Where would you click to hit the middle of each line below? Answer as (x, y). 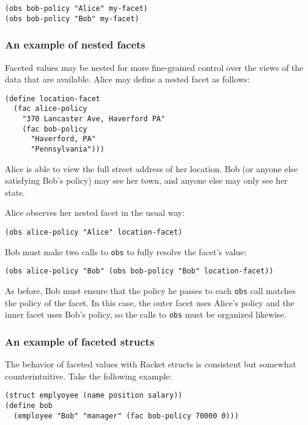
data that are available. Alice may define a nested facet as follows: (127, 79)
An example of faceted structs (80, 341)
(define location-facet (53, 99)
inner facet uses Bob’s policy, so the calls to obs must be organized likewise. (146, 314)
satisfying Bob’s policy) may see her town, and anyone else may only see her (146, 180)
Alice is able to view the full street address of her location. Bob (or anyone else (152, 168)
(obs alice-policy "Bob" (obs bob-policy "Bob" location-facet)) (139, 271)
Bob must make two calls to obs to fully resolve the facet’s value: (126, 251)
